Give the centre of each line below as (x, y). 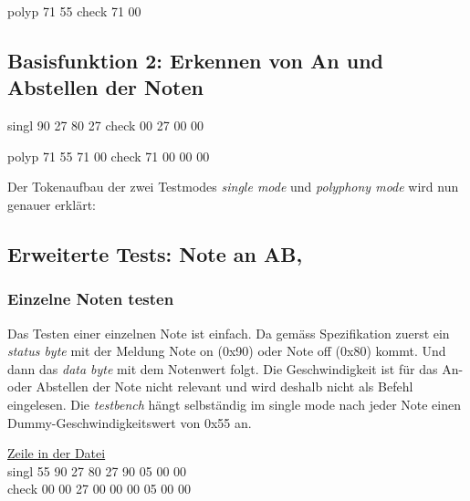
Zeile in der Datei (57, 453)
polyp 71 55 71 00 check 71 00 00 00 (109, 156)
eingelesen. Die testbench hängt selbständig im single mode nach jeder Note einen (235, 404)
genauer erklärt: (52, 204)
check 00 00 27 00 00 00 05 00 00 (99, 489)
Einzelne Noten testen (91, 299)
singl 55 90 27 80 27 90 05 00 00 (97, 470)
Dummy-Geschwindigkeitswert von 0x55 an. (130, 422)
